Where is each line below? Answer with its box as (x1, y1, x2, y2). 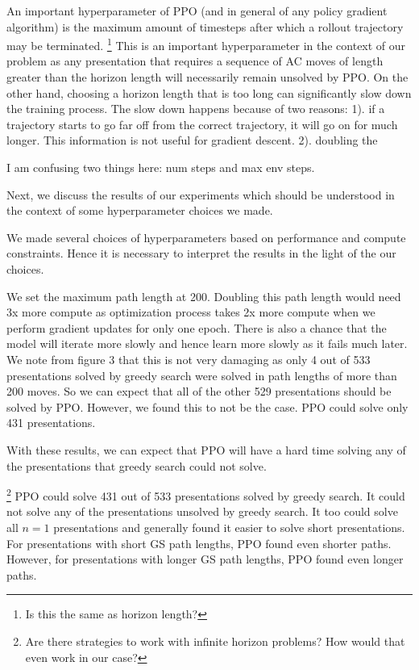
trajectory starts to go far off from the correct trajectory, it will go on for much (6, 115, 398, 132)
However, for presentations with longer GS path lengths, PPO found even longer (6, 551, 404, 567)
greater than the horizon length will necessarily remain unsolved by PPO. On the (6, 69, 409, 86)
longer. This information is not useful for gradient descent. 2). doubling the (6, 132, 378, 149)
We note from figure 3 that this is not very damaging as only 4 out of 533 (6, 350, 371, 367)
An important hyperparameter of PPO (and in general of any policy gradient (6, 2, 388, 19)
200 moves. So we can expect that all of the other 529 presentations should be (6, 383, 392, 400)
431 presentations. (6, 414, 96, 431)
